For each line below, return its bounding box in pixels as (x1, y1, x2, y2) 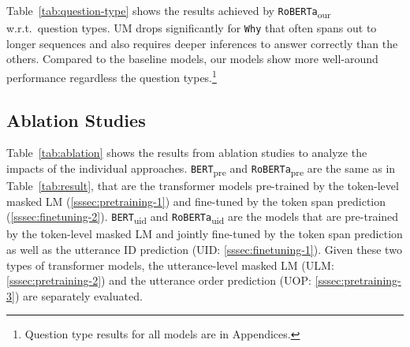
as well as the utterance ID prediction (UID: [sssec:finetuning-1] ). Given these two (6, 241, 402, 258)
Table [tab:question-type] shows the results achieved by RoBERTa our (6, 2, 331, 21)
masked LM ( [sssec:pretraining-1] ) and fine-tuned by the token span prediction (6, 192, 386, 209)
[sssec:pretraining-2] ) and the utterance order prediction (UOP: (6, 272, 311, 289)
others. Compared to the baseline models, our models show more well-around (6, 50, 378, 67)
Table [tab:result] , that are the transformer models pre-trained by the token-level (6, 177, 399, 194)
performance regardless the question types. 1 (6, 66, 217, 85)
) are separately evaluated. (14, 287, 143, 304)
